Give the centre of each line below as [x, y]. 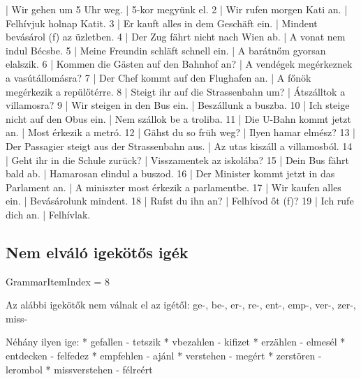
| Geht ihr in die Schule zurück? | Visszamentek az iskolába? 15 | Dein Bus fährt [178, 159]
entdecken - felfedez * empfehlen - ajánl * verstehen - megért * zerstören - [164, 356]
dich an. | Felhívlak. [48, 214]
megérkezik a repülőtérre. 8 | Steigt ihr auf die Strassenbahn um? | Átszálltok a [176, 91]
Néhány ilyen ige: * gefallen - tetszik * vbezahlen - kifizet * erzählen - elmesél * [176, 342]
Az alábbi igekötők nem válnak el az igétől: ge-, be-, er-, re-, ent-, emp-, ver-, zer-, [181, 305]
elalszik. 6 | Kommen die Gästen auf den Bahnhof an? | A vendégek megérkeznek [179, 64]
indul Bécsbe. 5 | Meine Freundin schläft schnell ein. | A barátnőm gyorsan [166, 50]
